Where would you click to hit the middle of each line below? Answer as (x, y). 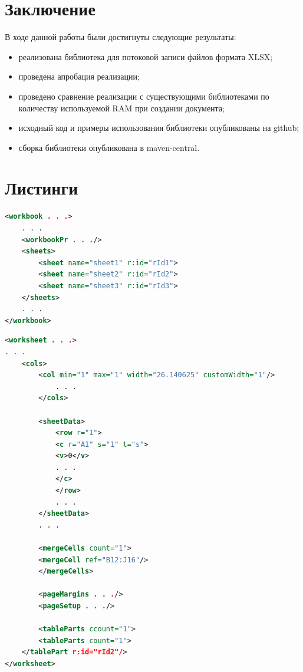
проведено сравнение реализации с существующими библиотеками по (144, 96)
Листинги (42, 188)
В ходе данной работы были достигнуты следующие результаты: (121, 37)
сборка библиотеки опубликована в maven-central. (109, 147)
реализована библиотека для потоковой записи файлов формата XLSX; (146, 56)
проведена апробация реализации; (79, 76)
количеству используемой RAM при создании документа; (121, 108)
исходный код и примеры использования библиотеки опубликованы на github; (159, 128)
